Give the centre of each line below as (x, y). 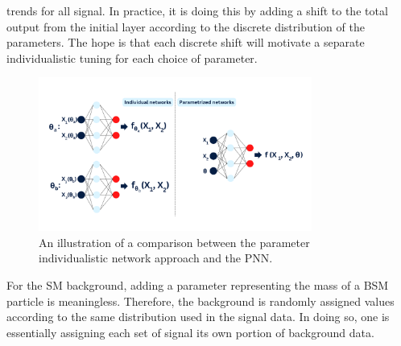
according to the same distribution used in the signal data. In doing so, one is (198, 317)
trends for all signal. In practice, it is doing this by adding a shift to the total (197, 10)
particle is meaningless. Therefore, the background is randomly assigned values (200, 301)
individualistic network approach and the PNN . (156, 258)
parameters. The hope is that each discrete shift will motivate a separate (186, 42)
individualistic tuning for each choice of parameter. (132, 58)
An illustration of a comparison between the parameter (174, 242)
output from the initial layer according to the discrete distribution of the (186, 26)
